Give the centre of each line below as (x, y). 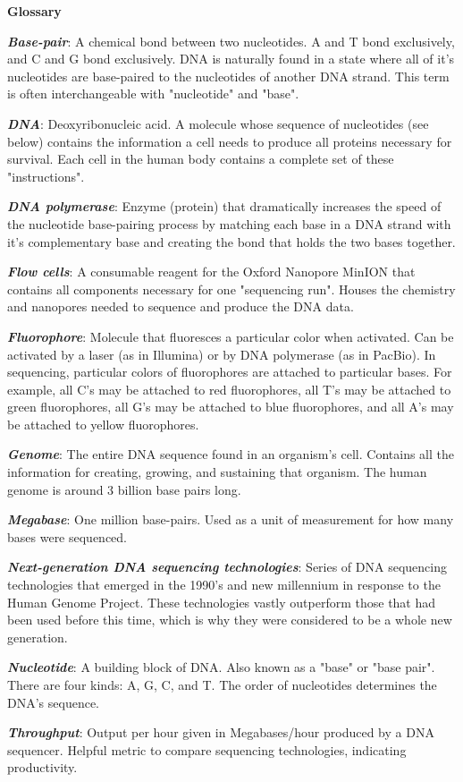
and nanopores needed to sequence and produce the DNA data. (181, 306)
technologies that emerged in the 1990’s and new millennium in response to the (224, 585)
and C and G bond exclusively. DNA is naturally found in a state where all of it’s (231, 59)
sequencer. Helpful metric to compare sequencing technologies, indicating (207, 749)
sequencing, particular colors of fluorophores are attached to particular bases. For (230, 372)
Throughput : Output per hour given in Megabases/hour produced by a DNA (221, 732)
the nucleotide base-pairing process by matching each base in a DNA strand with (229, 223)
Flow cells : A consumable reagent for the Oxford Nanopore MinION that (211, 272)
